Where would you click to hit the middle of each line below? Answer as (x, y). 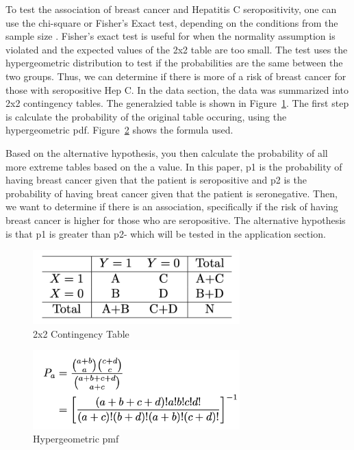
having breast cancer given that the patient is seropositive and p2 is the (156, 180)
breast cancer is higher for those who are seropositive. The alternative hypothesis (176, 220)
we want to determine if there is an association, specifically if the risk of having (172, 207)
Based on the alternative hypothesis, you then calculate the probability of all (167, 152)
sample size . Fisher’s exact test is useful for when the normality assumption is (170, 36)
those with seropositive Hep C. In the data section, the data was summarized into (177, 89)
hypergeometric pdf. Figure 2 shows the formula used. (119, 130)
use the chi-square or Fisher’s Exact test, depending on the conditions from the (172, 22)
